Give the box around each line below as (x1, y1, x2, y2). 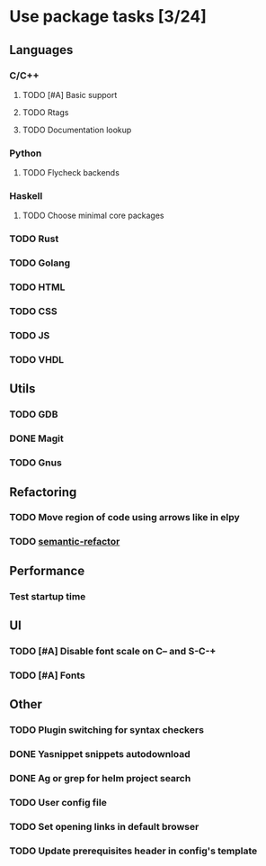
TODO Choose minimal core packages (22, 210, 164, 221)
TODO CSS (9, 305, 58, 318)
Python (9, 147, 42, 159)
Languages (9, 42, 74, 58)
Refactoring (9, 484, 77, 500)
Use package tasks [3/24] (9, 6, 207, 27)
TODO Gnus (9, 456, 63, 469)
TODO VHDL (9, 354, 65, 365)
